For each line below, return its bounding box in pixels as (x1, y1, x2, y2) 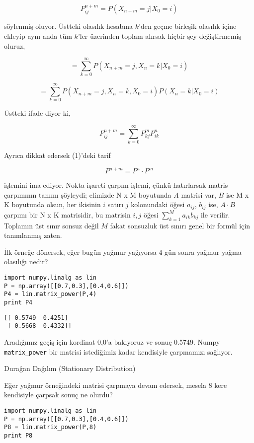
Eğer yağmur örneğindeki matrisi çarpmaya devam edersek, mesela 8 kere (4, 379, 227, 390)
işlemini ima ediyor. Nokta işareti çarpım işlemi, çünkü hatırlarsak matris (4, 180, 228, 190)
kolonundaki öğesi (131, 199, 185, 210)
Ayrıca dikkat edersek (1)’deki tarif (4, 150, 111, 160)
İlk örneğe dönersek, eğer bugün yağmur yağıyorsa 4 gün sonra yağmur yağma (4, 246, 242, 257)
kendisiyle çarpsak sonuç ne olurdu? (4, 389, 113, 400)
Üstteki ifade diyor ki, (4, 108, 71, 118)
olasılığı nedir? (4, 256, 48, 267)
